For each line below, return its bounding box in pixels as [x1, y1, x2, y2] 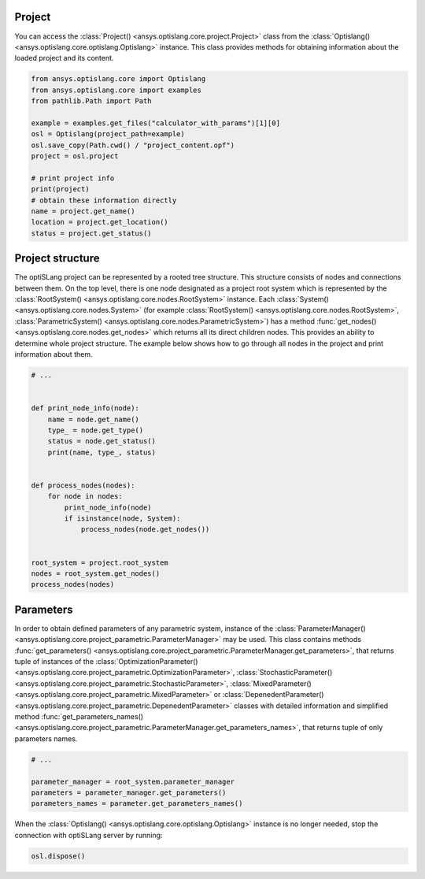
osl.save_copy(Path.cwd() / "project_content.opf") [31, 140, 235, 150]
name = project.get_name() [31, 206, 135, 216]
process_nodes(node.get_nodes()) [80, 525, 210, 534]
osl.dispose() [31, 851, 86, 860]
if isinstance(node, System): [64, 514, 181, 523]
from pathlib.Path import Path [31, 97, 153, 106]
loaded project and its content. [14, 54, 114, 63]
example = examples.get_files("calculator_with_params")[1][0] [31, 118, 281, 128]
